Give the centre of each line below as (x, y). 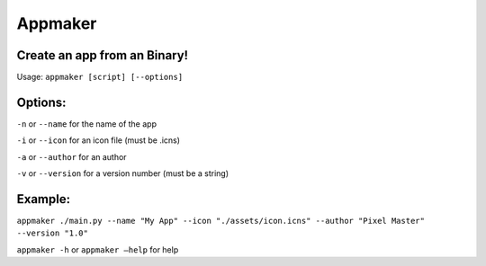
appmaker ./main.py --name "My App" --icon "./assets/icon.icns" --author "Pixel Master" (220, 221)
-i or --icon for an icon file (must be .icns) (98, 140)
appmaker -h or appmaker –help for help (98, 249)
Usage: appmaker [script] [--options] (100, 77)
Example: (44, 199)
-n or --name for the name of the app (87, 124)
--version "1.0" (53, 233)
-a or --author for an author (72, 156)
